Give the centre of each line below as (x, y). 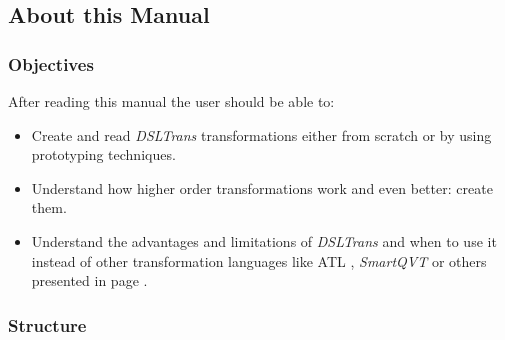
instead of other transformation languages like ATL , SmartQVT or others (259, 260)
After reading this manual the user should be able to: (171, 101)
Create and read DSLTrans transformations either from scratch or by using (261, 134)
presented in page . (89, 280)
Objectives (51, 63)
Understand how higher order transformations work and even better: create (262, 187)
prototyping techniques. (103, 154)
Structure (47, 324)
